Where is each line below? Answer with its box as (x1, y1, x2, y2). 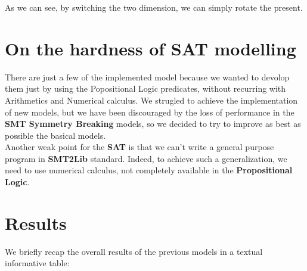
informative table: (5, 257, 70, 269)
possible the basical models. (5, 129, 106, 141)
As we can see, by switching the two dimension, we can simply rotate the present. (5, 1, 303, 13)
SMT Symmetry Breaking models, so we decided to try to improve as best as (5, 117, 301, 130)
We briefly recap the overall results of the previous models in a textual (5, 245, 263, 257)
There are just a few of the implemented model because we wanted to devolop (5, 70, 290, 83)
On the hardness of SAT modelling (5, 36, 296, 60)
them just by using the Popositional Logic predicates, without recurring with (5, 82, 286, 95)
